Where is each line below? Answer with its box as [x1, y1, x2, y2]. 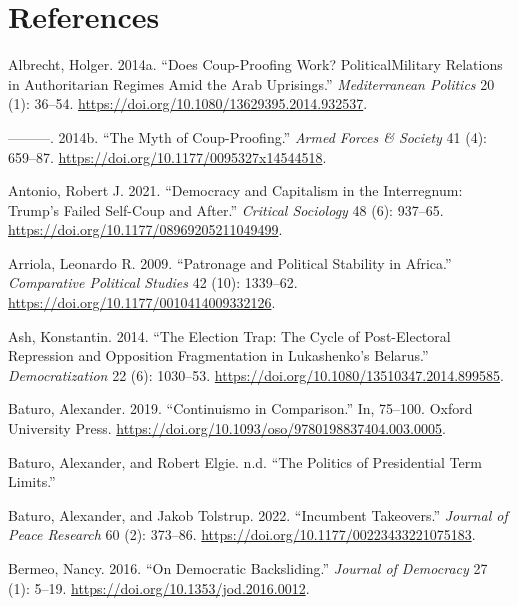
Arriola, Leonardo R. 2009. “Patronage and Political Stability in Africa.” [8, 252, 452, 273]
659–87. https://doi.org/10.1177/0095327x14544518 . [8, 146, 327, 167]
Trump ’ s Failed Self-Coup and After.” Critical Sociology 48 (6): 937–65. [8, 199, 444, 220]
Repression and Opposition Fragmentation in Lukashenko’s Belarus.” [8, 345, 429, 366]
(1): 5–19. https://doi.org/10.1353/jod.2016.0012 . [8, 577, 310, 598]
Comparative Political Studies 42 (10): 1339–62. [8, 272, 298, 293]
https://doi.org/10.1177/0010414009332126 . [8, 292, 276, 313]
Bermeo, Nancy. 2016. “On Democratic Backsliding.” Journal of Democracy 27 [8, 558, 488, 578]
